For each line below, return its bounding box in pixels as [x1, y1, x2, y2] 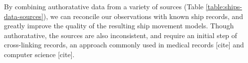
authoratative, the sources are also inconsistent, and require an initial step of [4, 30, 237, 40]
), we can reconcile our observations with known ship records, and [43, 11, 243, 21]
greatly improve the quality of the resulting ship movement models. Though [4, 21, 234, 31]
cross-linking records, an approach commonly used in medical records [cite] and [4, 40, 244, 50]
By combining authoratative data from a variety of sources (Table [4, 1, 204, 11]
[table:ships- [205, 1, 242, 11]
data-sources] [4, 11, 44, 21]
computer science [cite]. [4, 49, 75, 59]
